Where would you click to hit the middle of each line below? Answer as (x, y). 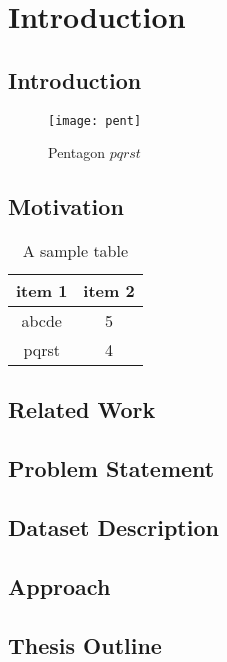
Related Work (82, 409)
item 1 (42, 291)
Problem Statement (111, 468)
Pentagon (76, 152)
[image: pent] (95, 120)
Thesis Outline (85, 644)
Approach (59, 585)
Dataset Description (113, 526)
